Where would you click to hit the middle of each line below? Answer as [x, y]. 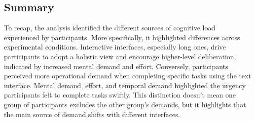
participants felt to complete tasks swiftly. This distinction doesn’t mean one [120, 95]
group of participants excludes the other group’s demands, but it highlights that [125, 104]
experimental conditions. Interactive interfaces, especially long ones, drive [115, 47]
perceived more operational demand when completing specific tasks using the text [127, 76]
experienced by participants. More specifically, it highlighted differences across [122, 37]
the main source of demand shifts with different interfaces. [92, 114]
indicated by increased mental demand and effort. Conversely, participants [116, 66]
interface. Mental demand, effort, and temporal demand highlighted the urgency [125, 85]
